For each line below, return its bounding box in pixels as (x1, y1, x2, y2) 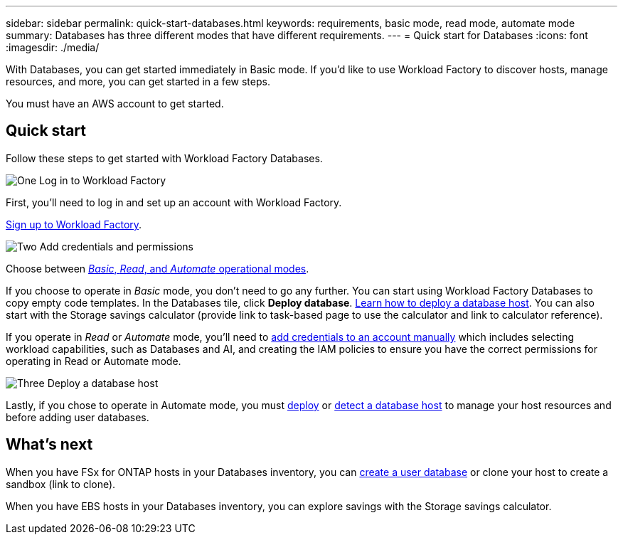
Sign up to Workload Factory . (6, 218, 142, 231)
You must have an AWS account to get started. (6, 97, 224, 110)
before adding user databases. (6, 411, 149, 423)
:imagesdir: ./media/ (6, 41, 100, 53)
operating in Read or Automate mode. (6, 354, 181, 367)
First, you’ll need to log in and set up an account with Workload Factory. (6, 196, 342, 208)
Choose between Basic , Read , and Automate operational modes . (6, 262, 309, 275)
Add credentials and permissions (39, 240, 193, 253)
